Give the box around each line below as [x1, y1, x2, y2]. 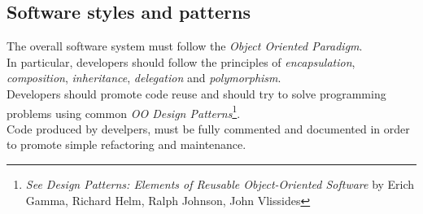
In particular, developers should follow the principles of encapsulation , [7, 53, 355, 70]
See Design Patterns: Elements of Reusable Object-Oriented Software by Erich [25, 176, 415, 193]
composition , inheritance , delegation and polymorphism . [7, 69, 281, 86]
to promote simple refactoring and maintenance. [7, 136, 246, 153]
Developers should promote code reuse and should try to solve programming [7, 85, 386, 102]
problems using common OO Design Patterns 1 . [7, 102, 241, 121]
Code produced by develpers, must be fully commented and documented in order [7, 120, 410, 137]
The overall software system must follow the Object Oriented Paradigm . [7, 37, 363, 55]
